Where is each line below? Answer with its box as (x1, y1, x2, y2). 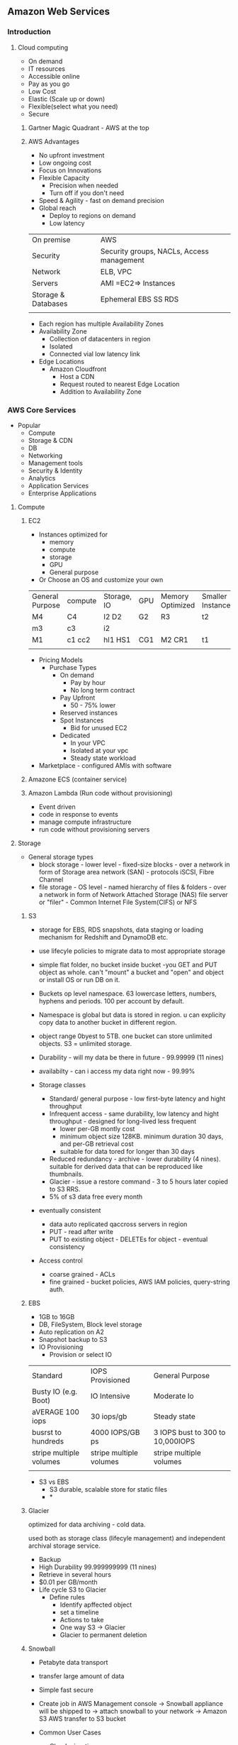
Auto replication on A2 (38, 1327, 105, 1336)
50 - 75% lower (70, 700, 116, 709)
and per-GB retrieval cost (59, 1139, 134, 1148)
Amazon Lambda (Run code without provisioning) (28, 788, 173, 797)
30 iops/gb (91, 1411, 127, 1421)
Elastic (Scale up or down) (28, 94, 106, 103)
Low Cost (28, 87, 57, 95)
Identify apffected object (59, 1600, 132, 1609)
